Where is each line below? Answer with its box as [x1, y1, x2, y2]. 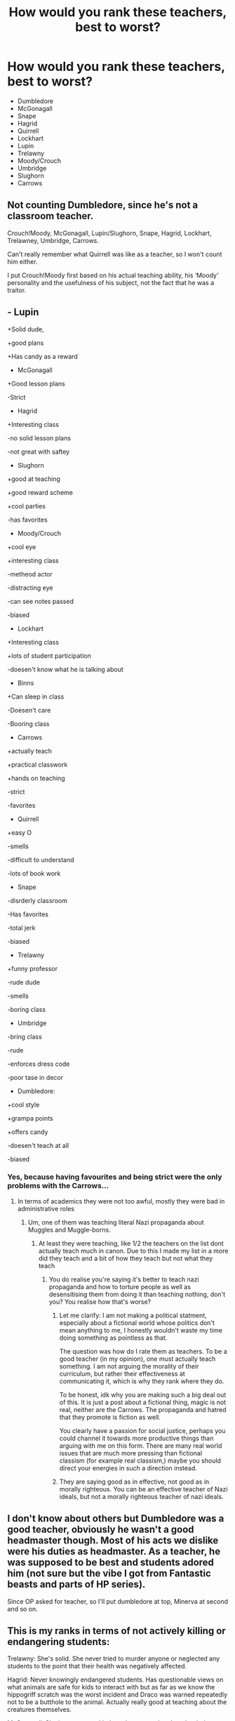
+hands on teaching [7, 774, 65, 782]
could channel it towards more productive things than [59, 1434, 214, 1442]
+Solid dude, [7, 324, 44, 334]
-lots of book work [7, 869, 61, 878]
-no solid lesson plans [7, 433, 72, 442]
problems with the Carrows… [7, 1181, 109, 1191]
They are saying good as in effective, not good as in [59, 1477, 210, 1486]
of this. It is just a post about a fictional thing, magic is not [59, 1398, 227, 1406]
